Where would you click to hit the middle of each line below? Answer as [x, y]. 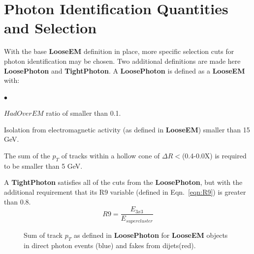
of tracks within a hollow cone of [111, 156]
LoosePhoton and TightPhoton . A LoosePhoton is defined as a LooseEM [125, 70]
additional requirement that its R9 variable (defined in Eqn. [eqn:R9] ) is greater [125, 192]
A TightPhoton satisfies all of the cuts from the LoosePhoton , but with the [123, 182]
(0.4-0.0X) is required [214, 156]
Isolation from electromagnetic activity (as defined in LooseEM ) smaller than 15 [127, 129]
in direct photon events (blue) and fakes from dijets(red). [110, 245]
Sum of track [43, 235]
